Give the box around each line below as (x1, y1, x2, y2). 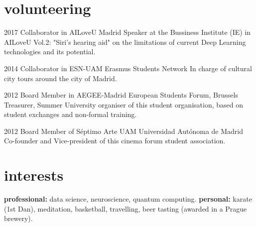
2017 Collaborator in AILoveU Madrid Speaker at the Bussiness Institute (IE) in (4, 27, 251, 37)
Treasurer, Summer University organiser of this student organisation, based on (4, 99, 243, 110)
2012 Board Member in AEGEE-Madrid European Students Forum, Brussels (4, 90, 238, 100)
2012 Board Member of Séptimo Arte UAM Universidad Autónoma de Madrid (4, 125, 244, 136)
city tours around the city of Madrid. (4, 73, 117, 83)
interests (4, 165, 64, 185)
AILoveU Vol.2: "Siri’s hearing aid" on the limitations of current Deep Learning (4, 36, 246, 47)
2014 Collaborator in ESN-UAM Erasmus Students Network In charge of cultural (4, 63, 252, 73)
